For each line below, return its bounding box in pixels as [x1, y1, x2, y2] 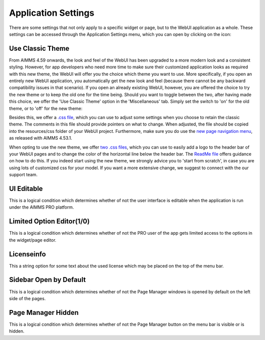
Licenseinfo [9, 250, 46, 258]
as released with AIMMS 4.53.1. [9, 135, 72, 141]
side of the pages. [9, 295, 46, 301]
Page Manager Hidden [9, 308, 79, 317]
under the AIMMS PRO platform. [9, 204, 74, 210]
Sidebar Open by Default [9, 276, 86, 284]
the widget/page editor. [9, 237, 56, 243]
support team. [9, 172, 38, 178]
